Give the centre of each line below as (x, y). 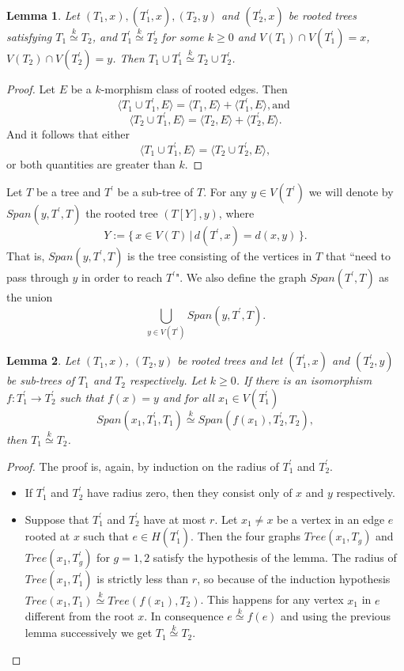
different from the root (79, 616)
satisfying (29, 36)
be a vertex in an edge (331, 519)
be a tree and (68, 192)
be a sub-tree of (155, 192)
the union (30, 297)
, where (236, 213)
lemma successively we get (89, 633)
